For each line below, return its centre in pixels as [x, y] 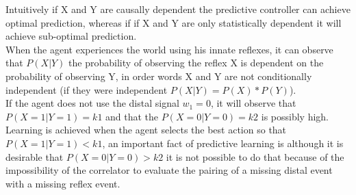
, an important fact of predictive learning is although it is [223, 143]
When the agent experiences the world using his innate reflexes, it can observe [169, 49]
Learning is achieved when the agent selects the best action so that [146, 130]
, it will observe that [253, 103]
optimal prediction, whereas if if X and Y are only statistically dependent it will [174, 22]
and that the [132, 116]
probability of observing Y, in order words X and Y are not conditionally [159, 76]
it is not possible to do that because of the [255, 156]
